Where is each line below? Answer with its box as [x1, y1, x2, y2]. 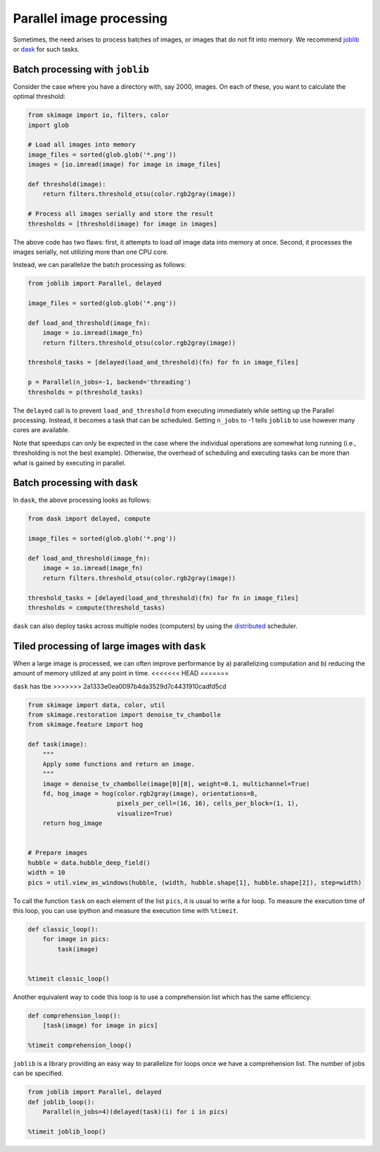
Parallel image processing [13, 11, 168, 26]
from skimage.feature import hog [27, 721, 144, 729]
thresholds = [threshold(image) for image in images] [27, 219, 217, 228]
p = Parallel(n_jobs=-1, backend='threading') [27, 378, 191, 386]
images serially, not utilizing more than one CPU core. [13, 247, 169, 256]
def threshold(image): [27, 180, 106, 188]
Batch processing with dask [13, 477, 139, 489]
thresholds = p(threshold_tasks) [27, 388, 144, 396]
